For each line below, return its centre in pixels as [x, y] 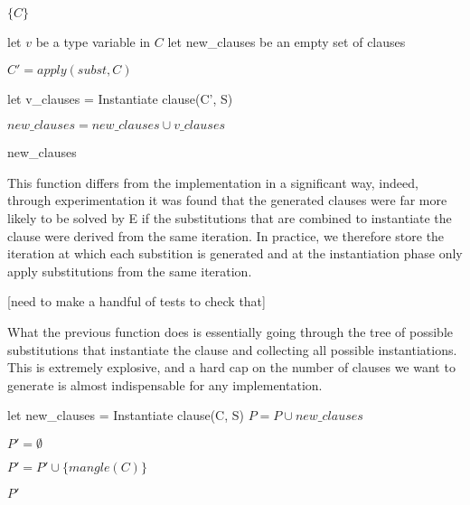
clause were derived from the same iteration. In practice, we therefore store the [226, 235]
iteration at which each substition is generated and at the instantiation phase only [235, 253]
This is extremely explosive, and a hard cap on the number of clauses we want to [231, 367]
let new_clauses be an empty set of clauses [287, 42]
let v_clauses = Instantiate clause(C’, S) [120, 98]
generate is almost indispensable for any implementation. [165, 384]
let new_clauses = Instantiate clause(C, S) [126, 415]
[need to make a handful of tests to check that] [136, 301]
